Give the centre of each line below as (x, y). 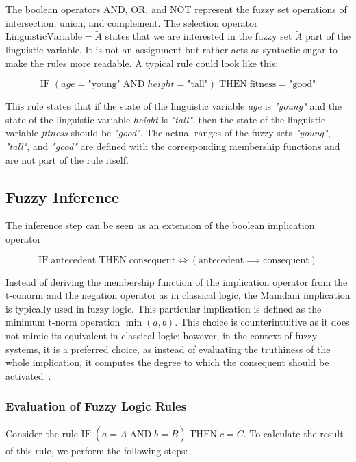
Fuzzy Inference (63, 196)
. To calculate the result (293, 433)
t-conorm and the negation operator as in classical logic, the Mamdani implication (178, 295)
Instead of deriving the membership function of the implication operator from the (177, 281)
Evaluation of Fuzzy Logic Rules (96, 406)
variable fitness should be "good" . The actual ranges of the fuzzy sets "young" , (168, 133)
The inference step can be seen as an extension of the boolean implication (160, 225)
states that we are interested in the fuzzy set (199, 36)
